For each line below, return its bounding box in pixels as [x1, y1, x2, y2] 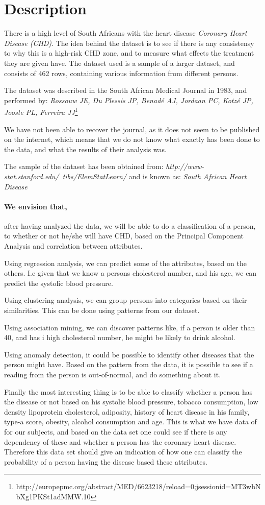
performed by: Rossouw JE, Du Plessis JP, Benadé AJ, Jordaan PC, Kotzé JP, [4, 94, 253, 105]
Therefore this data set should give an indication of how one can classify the [4, 446, 242, 457]
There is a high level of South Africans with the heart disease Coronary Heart [4, 28, 247, 38]
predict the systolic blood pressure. [4, 277, 113, 288]
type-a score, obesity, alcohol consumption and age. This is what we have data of [4, 416, 257, 427]
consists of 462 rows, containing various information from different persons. [4, 67, 238, 78]
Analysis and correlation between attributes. [4, 241, 143, 251]
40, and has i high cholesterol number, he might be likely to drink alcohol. [4, 332, 235, 343]
